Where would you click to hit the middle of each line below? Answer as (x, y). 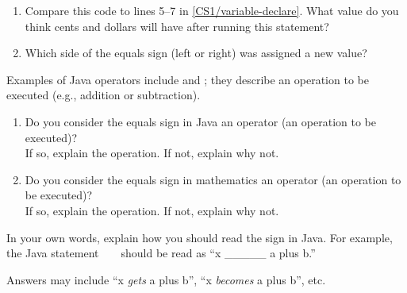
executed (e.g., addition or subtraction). (104, 95)
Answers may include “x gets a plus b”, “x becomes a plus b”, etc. (166, 279)
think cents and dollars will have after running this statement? (177, 26)
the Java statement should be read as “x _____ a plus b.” (161, 253)
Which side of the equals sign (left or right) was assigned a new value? (196, 53)
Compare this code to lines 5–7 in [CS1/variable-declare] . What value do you (212, 10)
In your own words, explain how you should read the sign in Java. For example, (200, 237)
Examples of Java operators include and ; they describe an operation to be (188, 79)
